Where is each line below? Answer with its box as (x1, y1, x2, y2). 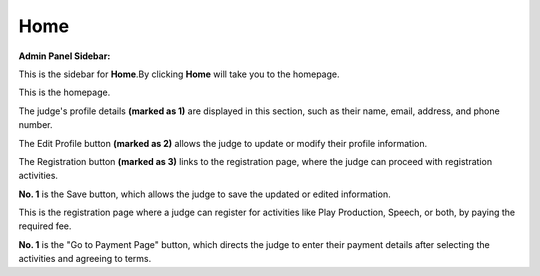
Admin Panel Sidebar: (18, 50, 111, 62)
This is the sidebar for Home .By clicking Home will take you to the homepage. (18, 68, 340, 80)
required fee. (18, 220, 72, 232)
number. (18, 119, 53, 131)
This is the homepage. (18, 86, 111, 99)
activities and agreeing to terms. (18, 253, 152, 265)
